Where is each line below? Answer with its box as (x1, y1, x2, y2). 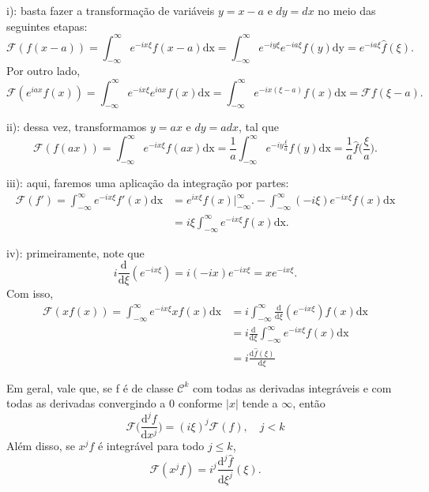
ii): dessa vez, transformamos (6, 118, 147, 135)
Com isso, (6, 285, 54, 302)
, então (292, 395, 326, 411)
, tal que (239, 118, 279, 135)
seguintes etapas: (6, 17, 88, 34)
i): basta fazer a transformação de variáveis (6, 2, 215, 18)
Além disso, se (6, 438, 75, 454)
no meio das (318, 2, 376, 18)
